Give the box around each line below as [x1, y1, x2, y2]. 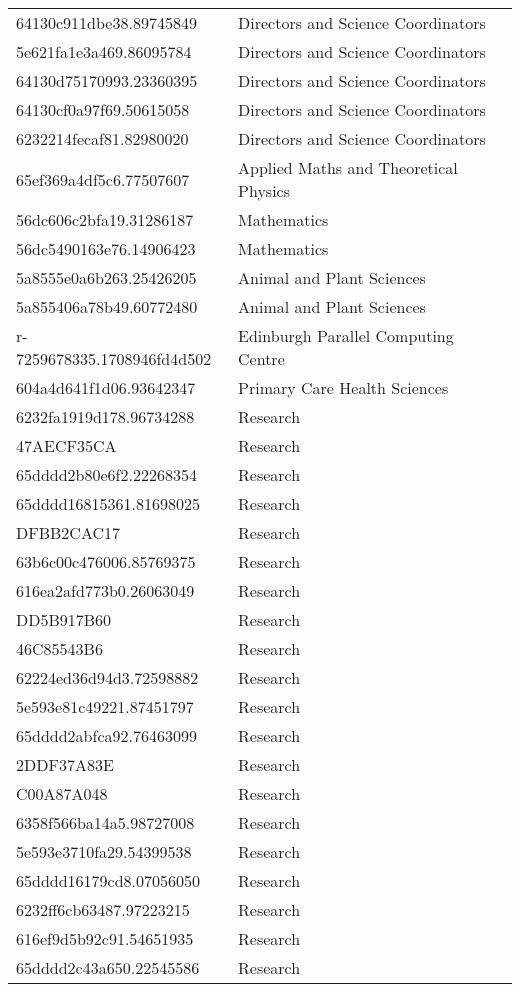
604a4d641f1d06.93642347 [16, 376, 196, 399]
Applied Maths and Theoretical [238, 156, 458, 179]
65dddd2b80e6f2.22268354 [16, 463, 197, 486]
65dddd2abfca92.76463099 [16, 724, 197, 747]
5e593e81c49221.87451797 [16, 695, 194, 718]
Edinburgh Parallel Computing [238, 324, 454, 347]
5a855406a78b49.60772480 [16, 295, 198, 318]
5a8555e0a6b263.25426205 [16, 266, 197, 289]
